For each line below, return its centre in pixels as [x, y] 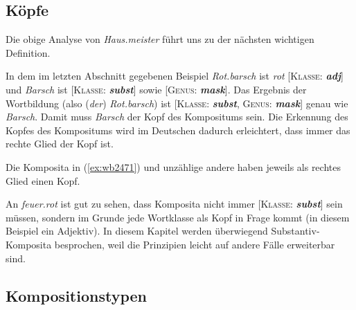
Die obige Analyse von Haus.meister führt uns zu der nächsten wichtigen [160, 39]
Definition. [28, 52]
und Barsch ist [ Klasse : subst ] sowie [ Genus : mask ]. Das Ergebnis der [156, 89]
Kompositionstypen [76, 295]
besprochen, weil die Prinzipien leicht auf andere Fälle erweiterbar [195, 244]
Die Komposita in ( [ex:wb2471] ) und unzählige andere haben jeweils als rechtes [173, 166]
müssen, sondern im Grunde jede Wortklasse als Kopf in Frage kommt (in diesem [178, 217]
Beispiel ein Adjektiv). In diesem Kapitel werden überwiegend [137, 231]
